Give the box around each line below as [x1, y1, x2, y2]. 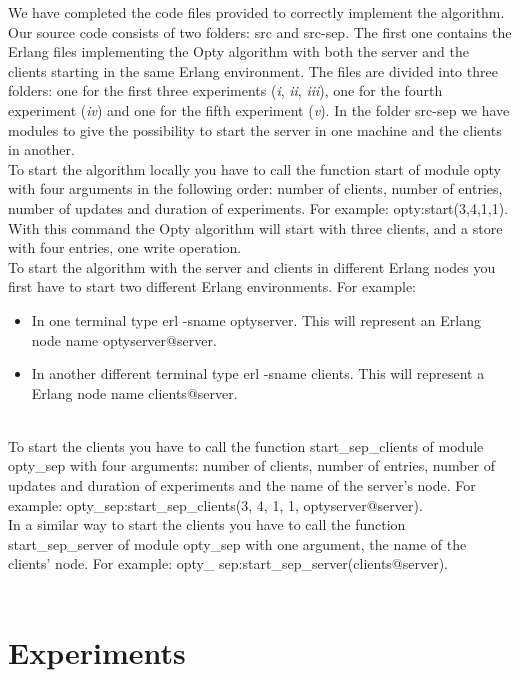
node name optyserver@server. [31, 329, 217, 350]
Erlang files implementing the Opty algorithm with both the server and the [8, 41, 469, 62]
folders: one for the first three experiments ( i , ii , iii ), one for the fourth [8, 80, 443, 101]
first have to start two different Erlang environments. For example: [8, 276, 417, 297]
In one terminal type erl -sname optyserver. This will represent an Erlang [31, 309, 481, 330]
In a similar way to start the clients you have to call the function [8, 514, 406, 535]
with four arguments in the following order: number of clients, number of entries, [8, 178, 503, 199]
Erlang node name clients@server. [31, 382, 238, 403]
